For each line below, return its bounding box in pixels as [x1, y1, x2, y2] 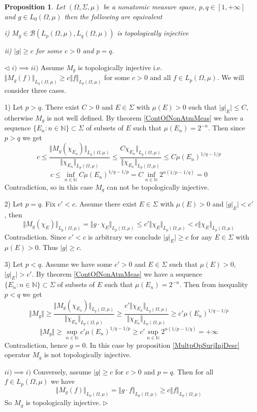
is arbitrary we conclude [88, 231, 161, 242]
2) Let [4, 199, 23, 209]
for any [191, 231, 213, 242]
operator [4, 349, 30, 360]
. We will [217, 72, 244, 82]
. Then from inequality [179, 279, 248, 289]
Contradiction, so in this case [4, 181, 93, 192]
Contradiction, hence [4, 339, 68, 350]
